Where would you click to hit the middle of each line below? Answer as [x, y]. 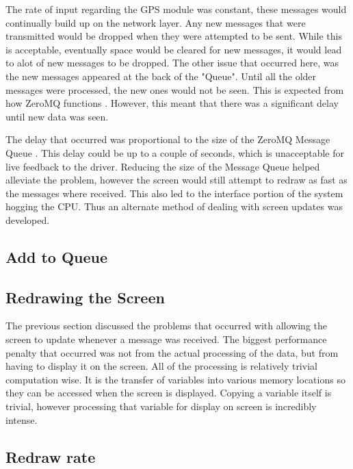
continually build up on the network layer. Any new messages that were [156, 22]
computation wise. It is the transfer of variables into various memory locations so [175, 379]
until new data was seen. [57, 116]
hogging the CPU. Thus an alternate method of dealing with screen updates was [174, 206]
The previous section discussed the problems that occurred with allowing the [166, 326]
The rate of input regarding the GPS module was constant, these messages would [176, 9]
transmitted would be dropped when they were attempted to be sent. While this [174, 36]
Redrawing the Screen [85, 297]
